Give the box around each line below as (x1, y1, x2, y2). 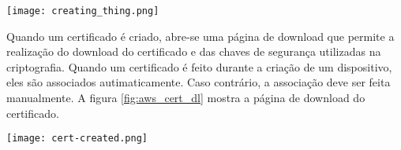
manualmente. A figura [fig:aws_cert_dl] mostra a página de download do (6, 90, 365, 106)
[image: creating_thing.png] (6, 5, 159, 16)
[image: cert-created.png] (6, 133, 148, 145)
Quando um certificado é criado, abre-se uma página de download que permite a (6, 27, 395, 44)
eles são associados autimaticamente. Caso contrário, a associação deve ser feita (6, 74, 391, 90)
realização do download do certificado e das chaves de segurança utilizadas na (6, 43, 381, 60)
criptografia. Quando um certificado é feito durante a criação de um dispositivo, (6, 58, 392, 75)
